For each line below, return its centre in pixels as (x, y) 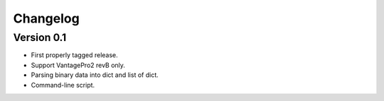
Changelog (46, 18)
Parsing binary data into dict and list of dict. (95, 75)
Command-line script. (63, 85)
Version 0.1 (40, 37)
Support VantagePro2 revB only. (78, 65)
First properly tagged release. (75, 55)
